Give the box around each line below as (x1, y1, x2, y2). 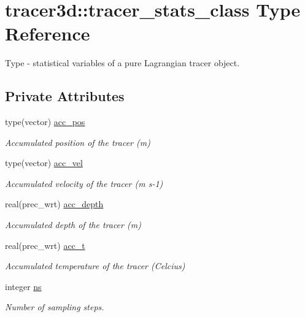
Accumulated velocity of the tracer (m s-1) (5, 177, 163, 189)
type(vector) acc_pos (5, 115, 85, 128)
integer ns (5, 280, 42, 292)
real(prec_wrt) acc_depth (5, 197, 104, 210)
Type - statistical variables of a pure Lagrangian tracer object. (5, 56, 240, 69)
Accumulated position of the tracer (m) (5, 136, 150, 148)
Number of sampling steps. (5, 300, 104, 313)
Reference (5, 21, 90, 46)
